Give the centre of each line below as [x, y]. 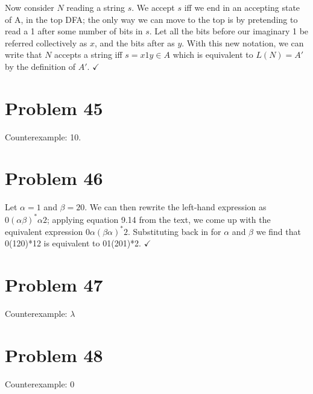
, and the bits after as [134, 42]
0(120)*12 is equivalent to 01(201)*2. [73, 243]
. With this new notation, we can [243, 42]
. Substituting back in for [175, 231]
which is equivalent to [213, 55]
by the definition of [40, 66]
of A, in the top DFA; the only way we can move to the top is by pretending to [151, 19]
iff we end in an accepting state [242, 7]
